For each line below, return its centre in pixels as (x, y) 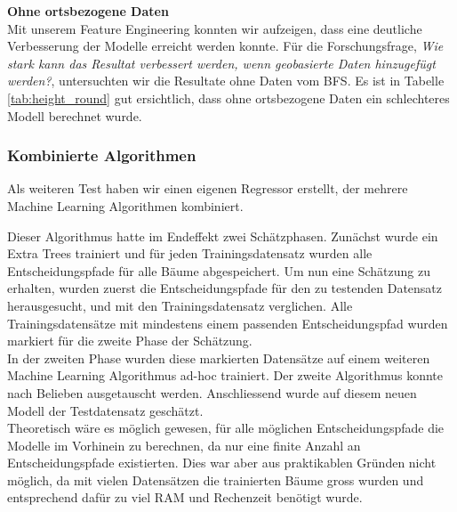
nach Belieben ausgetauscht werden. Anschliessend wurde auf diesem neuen (212, 392)
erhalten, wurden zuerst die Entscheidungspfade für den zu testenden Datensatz (225, 288)
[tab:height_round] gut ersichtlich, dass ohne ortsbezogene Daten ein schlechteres (228, 98)
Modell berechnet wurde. (75, 115)
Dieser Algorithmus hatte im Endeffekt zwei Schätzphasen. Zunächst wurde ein (223, 236)
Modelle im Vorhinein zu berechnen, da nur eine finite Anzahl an (184, 445)
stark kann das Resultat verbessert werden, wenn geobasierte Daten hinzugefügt (221, 63)
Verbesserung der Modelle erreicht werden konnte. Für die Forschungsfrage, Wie (225, 46)
